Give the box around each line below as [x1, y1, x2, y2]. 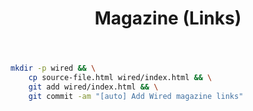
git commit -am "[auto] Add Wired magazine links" [28, 91, 244, 101]
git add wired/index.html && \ [28, 82, 159, 92]
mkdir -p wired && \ [10, 63, 97, 74]
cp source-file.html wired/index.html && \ [28, 73, 213, 83]
